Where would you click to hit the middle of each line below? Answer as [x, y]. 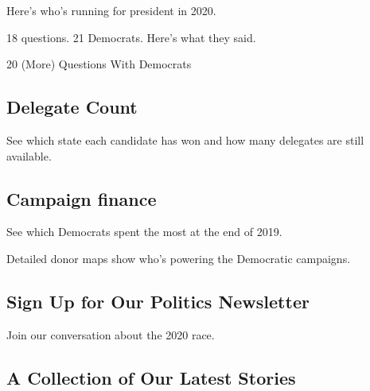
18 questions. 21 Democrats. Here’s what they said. [131, 37]
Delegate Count [72, 107]
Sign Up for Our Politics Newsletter [158, 301]
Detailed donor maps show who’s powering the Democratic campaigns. [179, 258]
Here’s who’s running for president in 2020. [111, 10]
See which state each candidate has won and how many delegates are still [185, 139]
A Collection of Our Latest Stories [151, 377]
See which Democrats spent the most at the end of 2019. [144, 232]
